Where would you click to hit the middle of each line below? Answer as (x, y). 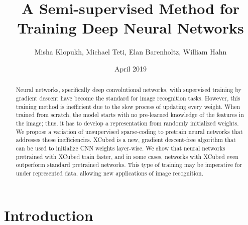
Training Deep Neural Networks (131, 28)
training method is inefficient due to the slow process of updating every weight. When (128, 106)
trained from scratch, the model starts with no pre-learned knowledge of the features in (130, 115)
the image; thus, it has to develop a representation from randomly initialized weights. (127, 123)
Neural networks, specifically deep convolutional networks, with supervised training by (129, 90)
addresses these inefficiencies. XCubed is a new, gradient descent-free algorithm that (126, 140)
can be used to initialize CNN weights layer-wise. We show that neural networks (120, 148)
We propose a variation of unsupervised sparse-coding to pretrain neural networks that (129, 131)
